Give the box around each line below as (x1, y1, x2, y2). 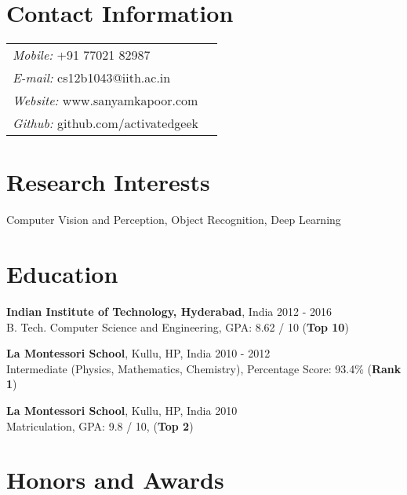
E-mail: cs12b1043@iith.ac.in (13, 68, 171, 87)
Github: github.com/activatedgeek (13, 114, 198, 133)
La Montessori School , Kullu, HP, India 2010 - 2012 (6, 345, 271, 361)
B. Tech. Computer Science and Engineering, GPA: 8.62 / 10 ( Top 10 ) (6, 318, 349, 335)
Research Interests (6, 166, 210, 198)
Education (6, 258, 118, 290)
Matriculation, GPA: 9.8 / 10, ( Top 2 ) (6, 417, 194, 434)
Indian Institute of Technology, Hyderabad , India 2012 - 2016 (6, 302, 333, 319)
